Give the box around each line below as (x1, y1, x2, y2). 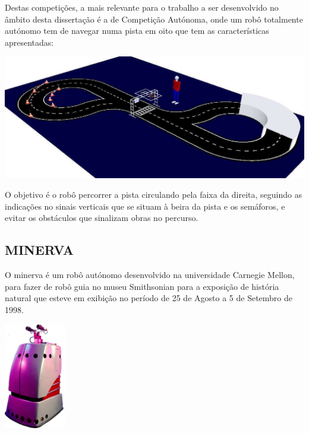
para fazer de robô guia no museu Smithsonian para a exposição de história (5, 280, 279, 292)
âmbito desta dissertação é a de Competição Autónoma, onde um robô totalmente (5, 12, 303, 25)
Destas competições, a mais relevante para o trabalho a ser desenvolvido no (5, 1, 279, 13)
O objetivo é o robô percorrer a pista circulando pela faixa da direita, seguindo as (5, 188, 302, 201)
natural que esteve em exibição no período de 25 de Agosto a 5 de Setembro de (5, 292, 292, 304)
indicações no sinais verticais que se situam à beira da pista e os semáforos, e (5, 200, 285, 212)
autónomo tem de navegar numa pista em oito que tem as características (5, 24, 269, 37)
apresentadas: (5, 36, 54, 48)
